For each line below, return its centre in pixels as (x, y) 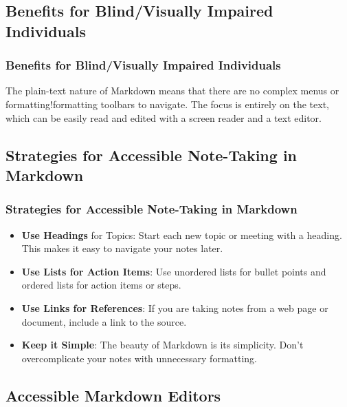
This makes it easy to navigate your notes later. (122, 248)
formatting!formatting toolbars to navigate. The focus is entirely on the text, (167, 104)
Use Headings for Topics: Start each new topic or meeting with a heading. (182, 234)
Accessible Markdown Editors (113, 395)
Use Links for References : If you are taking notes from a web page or (175, 307)
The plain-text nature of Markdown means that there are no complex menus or (172, 91)
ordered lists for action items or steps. (101, 285)
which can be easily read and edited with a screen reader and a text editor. (164, 117)
